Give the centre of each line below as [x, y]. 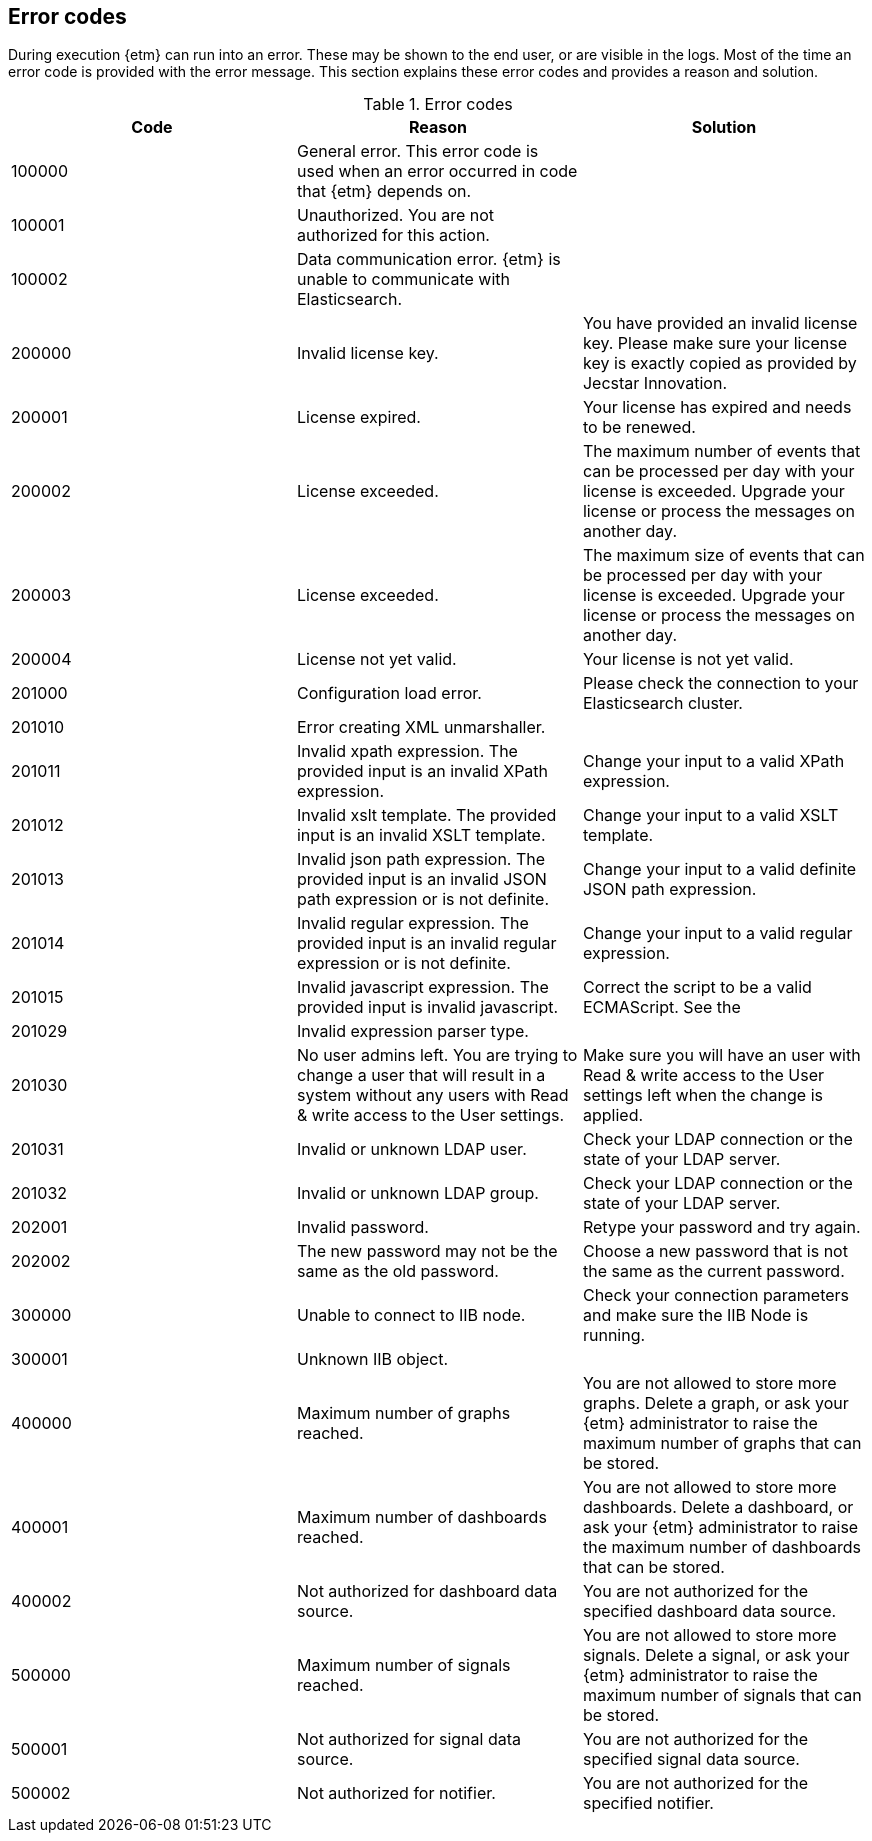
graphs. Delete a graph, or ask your [715, 1403]
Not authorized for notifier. [396, 1793]
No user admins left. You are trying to [437, 1055]
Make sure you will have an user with [721, 1055]
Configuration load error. [389, 693]
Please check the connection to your [720, 683]
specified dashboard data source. [709, 1611]
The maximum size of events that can [723, 555]
